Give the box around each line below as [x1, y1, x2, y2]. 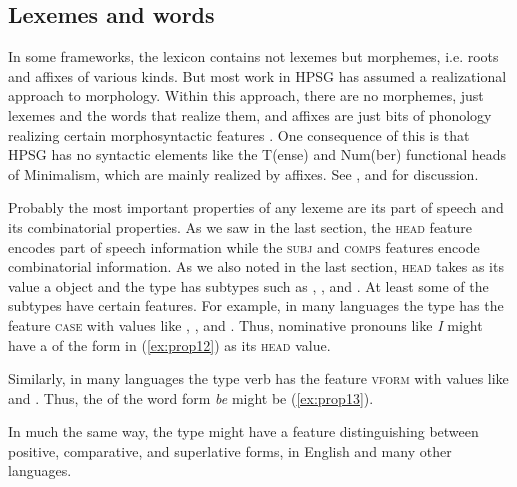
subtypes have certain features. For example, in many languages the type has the [8, 295, 504, 316]
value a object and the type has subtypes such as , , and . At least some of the [8, 275, 489, 296]
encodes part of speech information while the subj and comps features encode [8, 236, 480, 257]
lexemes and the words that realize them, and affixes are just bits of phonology [8, 104, 492, 125]
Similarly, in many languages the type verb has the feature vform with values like [8, 368, 509, 389]
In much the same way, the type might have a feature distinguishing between [8, 421, 479, 442]
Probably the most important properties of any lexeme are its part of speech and [8, 197, 504, 218]
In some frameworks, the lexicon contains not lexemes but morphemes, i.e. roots [8, 46, 499, 67]
